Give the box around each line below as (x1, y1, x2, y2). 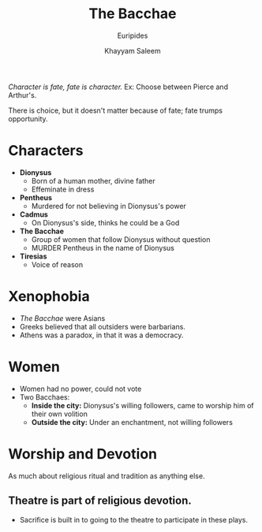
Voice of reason (31, 259, 84, 269)
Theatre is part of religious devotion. (8, 494, 192, 508)
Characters (8, 142, 84, 160)
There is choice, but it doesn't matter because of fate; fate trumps (8, 106, 223, 115)
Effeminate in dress (31, 184, 95, 194)
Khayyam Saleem (104, 46, 161, 55)
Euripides (117, 31, 148, 40)
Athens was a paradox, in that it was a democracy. (19, 330, 184, 340)
